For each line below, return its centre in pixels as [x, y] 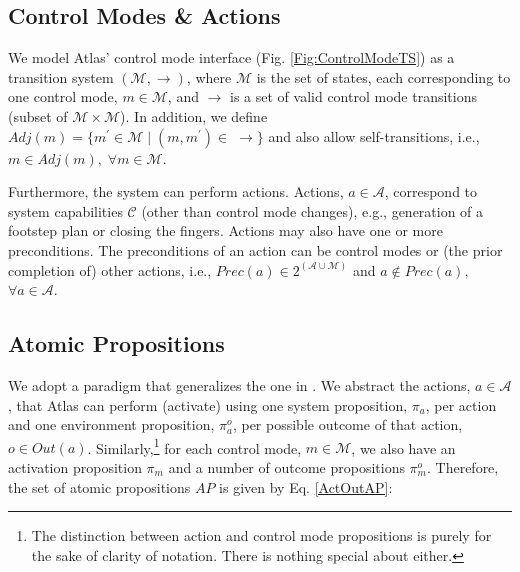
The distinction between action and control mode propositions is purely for [261, 535]
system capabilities [65, 210]
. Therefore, [462, 466]
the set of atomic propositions [99, 486]
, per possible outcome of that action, [347, 424]
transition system [61, 76]
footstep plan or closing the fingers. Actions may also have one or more [225, 230]
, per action [461, 404]
